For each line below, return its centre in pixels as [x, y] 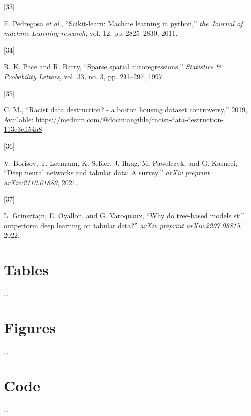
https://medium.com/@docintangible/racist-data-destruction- [129, 119]
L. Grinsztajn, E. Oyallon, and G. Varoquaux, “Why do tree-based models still [125, 215]
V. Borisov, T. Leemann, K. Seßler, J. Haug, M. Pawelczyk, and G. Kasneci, [121, 162]
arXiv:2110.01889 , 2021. [41, 182]
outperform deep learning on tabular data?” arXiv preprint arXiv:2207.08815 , [123, 225]
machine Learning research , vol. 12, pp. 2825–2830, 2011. [91, 33]
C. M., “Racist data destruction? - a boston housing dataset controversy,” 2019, [126, 110]
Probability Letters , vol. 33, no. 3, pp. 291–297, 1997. [84, 76]
